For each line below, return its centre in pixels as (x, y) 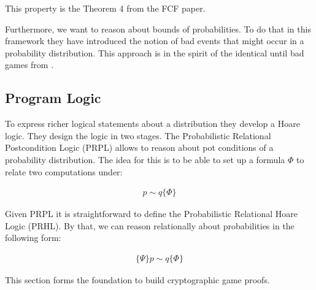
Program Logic (53, 98)
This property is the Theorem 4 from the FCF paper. (105, 8)
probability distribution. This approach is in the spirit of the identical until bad (155, 52)
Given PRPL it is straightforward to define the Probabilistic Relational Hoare (151, 214)
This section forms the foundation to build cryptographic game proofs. (137, 279)
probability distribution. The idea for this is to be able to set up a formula (145, 159)
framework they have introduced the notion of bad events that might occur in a (155, 41)
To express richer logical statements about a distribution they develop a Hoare (152, 124)
